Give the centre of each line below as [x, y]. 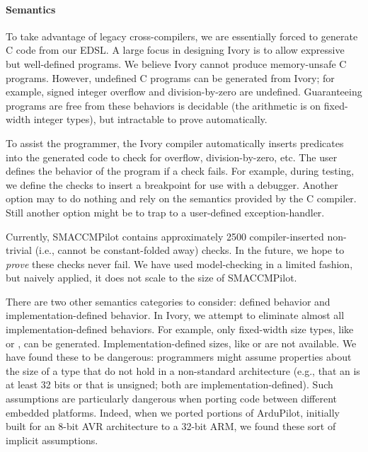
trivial [19, 250]
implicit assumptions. [52, 440]
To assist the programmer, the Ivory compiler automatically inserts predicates [175, 143]
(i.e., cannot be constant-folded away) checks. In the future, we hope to [190, 250]
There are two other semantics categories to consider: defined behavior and [168, 301]
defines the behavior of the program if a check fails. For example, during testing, [180, 171]
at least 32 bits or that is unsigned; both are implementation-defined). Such [169, 384]
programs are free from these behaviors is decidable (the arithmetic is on [163, 105]
